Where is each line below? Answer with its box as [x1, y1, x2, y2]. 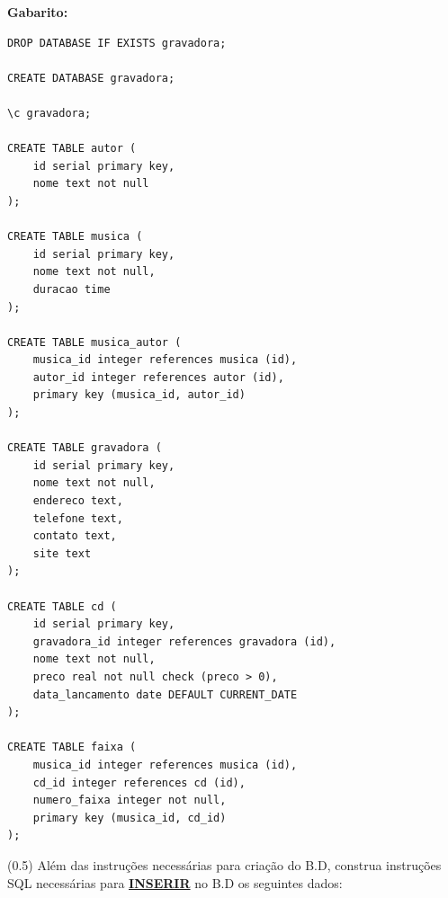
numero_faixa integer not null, [32, 794, 227, 807]
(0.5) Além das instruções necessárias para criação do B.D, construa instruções [7, 855, 442, 874]
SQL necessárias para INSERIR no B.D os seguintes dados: [7, 873, 343, 892]
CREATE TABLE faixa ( [7, 741, 137, 754]
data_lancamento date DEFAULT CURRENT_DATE [32, 688, 298, 701]
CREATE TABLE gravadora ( [7, 441, 162, 455]
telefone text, [32, 511, 123, 525]
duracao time [32, 282, 111, 296]
